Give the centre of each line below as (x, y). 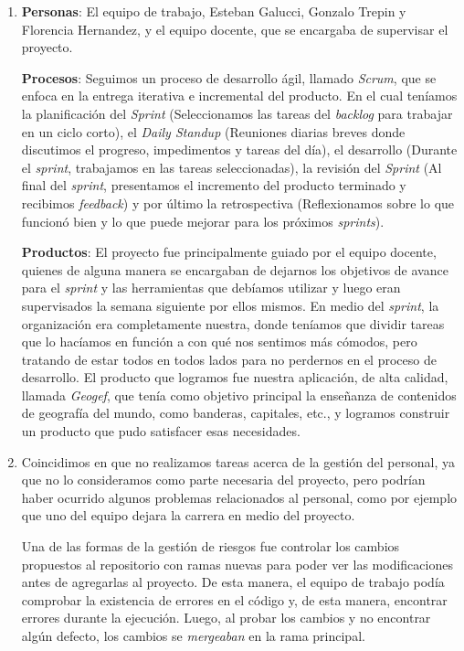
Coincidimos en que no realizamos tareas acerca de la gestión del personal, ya (238, 461)
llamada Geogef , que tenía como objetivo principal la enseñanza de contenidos (239, 395)
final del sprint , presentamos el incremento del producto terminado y (214, 185)
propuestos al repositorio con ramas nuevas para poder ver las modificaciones (237, 564)
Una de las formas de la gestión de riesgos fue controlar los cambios (211, 546)
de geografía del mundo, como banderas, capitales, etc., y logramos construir (236, 413)
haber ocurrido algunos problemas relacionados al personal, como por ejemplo (239, 497)
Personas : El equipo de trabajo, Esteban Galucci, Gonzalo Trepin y (214, 11)
